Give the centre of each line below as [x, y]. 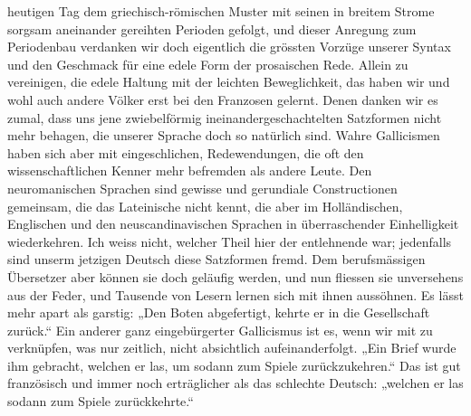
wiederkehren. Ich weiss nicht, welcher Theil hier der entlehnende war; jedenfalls [230, 241]
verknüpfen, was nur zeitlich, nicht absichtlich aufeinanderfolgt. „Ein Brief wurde [232, 348]
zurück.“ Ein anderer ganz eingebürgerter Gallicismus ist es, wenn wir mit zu [220, 330]
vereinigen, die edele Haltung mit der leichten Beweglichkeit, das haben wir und [229, 82]
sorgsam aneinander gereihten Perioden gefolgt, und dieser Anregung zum [212, 28]
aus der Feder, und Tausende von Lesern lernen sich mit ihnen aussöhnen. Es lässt [235, 294]
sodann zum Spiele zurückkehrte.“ [101, 401]
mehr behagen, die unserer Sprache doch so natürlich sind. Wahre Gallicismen [224, 135]
